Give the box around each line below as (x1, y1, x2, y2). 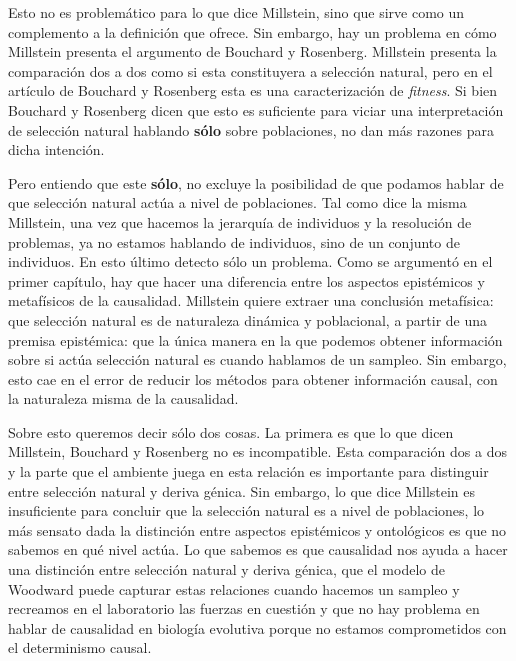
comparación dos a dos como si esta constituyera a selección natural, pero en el (8, 60, 493, 81)
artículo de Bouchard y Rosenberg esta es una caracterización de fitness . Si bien (8, 80, 498, 101)
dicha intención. (8, 139, 105, 160)
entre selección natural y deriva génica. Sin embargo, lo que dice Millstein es (8, 480, 476, 501)
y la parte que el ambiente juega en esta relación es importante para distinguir (8, 461, 489, 482)
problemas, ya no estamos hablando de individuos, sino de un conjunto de (8, 231, 460, 252)
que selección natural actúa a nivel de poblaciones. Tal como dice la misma (8, 192, 467, 213)
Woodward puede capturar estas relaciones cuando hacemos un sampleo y (8, 578, 460, 599)
